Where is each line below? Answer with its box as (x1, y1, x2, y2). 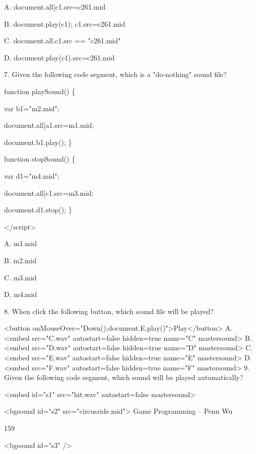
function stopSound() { (4, 154, 76, 164)
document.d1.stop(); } (4, 204, 72, 215)
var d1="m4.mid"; (4, 170, 59, 181)
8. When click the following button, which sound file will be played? (4, 306, 214, 316)
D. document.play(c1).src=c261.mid (4, 52, 115, 62)
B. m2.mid (4, 255, 37, 265)
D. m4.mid (4, 289, 37, 299)
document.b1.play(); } (4, 136, 72, 147)
